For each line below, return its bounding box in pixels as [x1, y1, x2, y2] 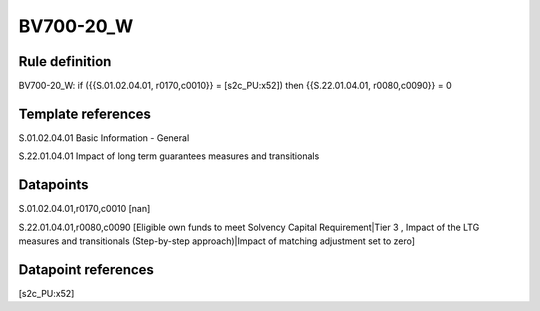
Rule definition [18, 53, 112, 70]
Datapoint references [18, 261, 155, 278]
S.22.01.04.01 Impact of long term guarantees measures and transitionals [18, 150, 320, 162]
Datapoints [18, 176, 89, 194]
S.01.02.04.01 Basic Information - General [18, 131, 190, 144]
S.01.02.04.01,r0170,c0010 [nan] [18, 203, 151, 215]
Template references [18, 105, 152, 122]
